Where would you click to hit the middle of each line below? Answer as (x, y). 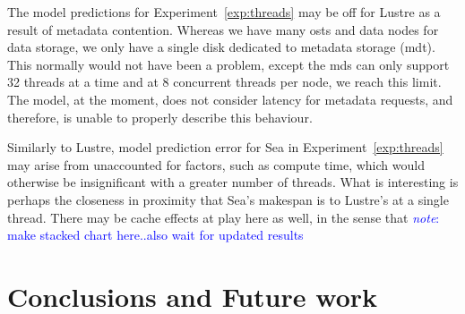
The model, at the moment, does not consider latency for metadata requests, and (230, 99)
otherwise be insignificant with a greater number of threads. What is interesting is (233, 182)
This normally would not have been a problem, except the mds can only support (228, 64)
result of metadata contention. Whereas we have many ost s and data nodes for (223, 29)
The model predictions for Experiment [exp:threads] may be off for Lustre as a (224, 12)
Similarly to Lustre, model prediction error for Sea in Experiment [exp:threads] (225, 147)
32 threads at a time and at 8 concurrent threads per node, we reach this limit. (224, 82)
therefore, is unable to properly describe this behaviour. (160, 117)
